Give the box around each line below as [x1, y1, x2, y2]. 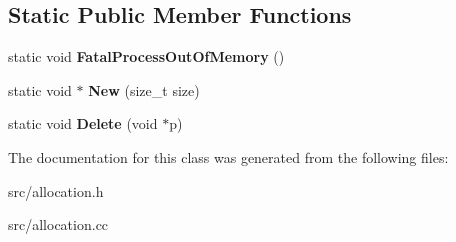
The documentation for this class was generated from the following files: [8, 146, 449, 167]
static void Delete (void [8, 113, 158, 134]
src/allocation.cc [8, 214, 109, 235]
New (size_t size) [88, 79, 200, 100]
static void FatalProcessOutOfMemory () [8, 46, 285, 67]
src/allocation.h [8, 180, 104, 201]
